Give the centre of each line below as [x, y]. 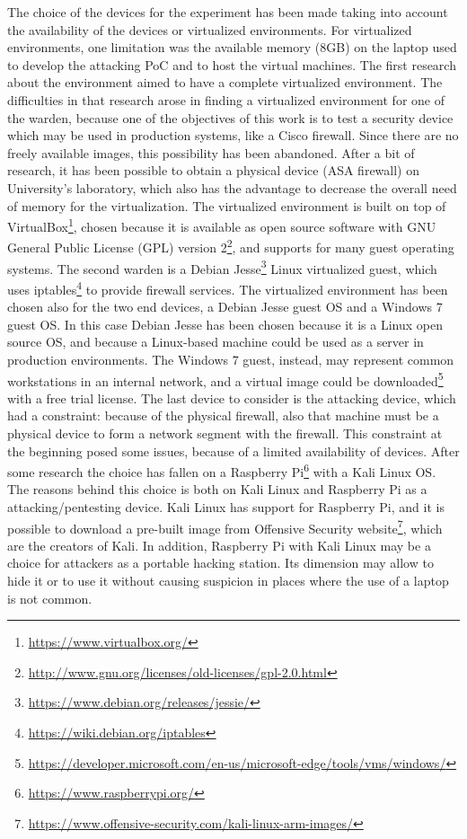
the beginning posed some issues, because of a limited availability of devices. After [233, 450]
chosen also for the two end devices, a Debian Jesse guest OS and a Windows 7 [225, 307]
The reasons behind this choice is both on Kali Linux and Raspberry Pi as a [217, 489]
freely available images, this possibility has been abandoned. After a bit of [211, 152]
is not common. [50, 598]
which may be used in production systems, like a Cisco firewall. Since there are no [233, 135]
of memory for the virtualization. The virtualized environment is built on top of [227, 205]
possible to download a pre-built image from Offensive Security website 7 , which [225, 526]
